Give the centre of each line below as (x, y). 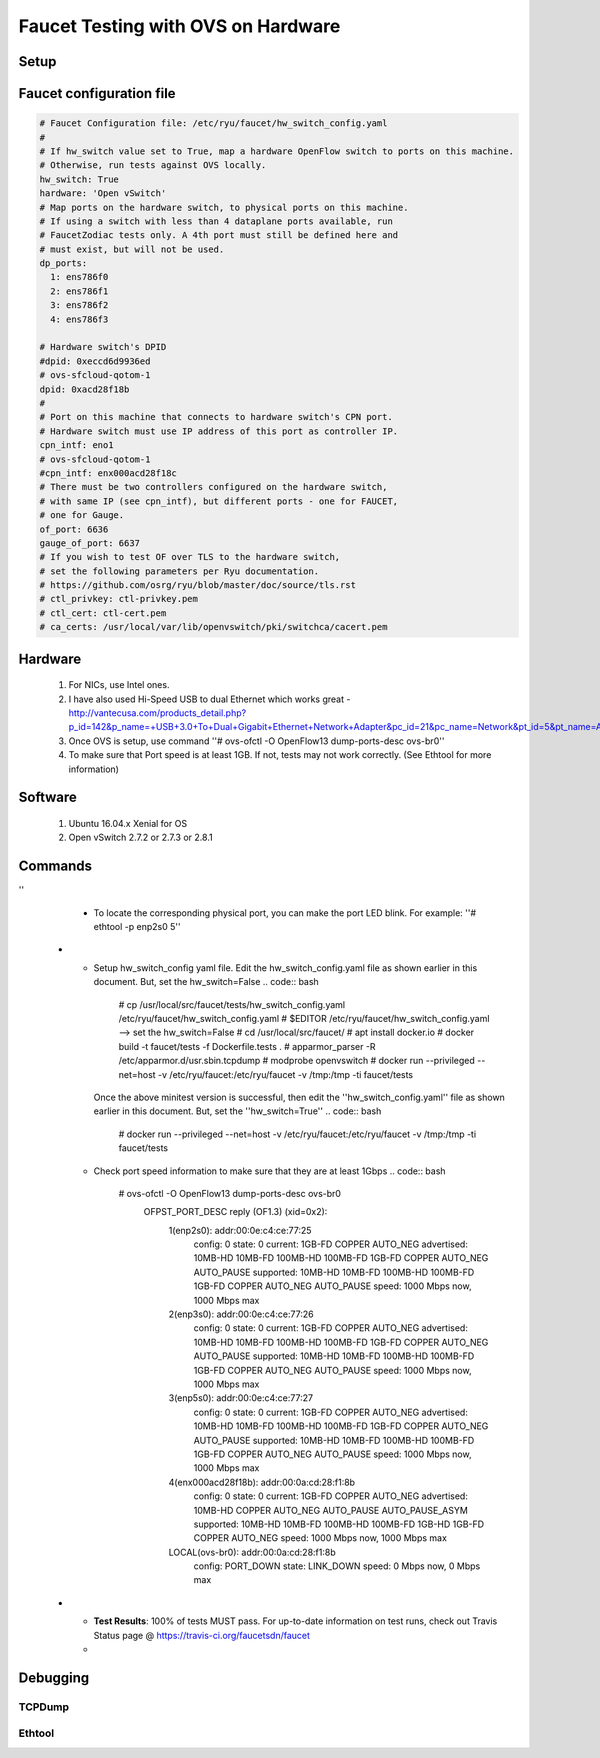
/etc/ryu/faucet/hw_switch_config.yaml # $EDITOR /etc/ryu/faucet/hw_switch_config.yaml (304, 1019)
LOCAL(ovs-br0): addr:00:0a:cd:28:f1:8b (252, 1552)
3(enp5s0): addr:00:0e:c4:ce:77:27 (241, 1398)
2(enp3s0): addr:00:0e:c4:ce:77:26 (241, 1314)
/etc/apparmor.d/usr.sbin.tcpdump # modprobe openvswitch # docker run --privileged (296, 1061)
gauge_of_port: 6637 (89, 543)
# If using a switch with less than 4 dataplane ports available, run (216, 221)
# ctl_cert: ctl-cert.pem (103, 613)
